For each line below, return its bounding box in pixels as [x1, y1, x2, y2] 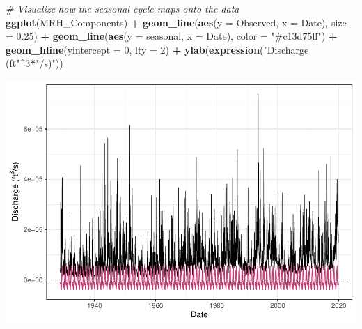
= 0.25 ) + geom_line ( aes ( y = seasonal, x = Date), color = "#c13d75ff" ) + [6, 29, 338, 43]
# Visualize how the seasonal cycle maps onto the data [6, 1, 239, 15]
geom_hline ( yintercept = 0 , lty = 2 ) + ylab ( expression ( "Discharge [6, 42, 309, 56]
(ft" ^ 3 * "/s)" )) [6, 56, 63, 70]
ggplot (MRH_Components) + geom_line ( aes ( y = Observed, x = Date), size [6, 15, 347, 29]
